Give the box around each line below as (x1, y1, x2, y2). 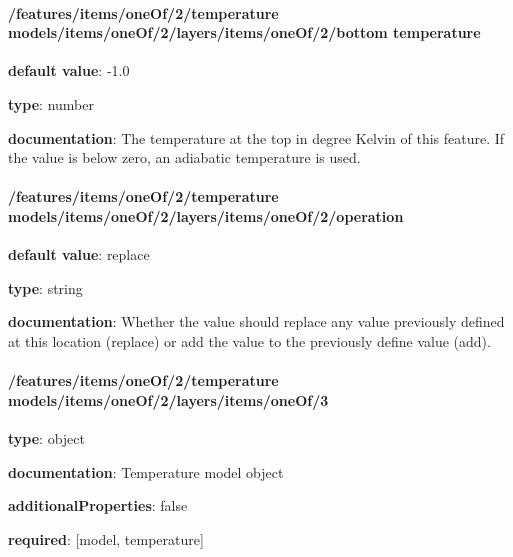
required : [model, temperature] (8, 528, 204, 549)
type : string (8, 277, 83, 298)
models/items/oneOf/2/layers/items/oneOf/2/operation (8, 205, 404, 226)
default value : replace (8, 244, 150, 265)
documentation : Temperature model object (8, 461, 284, 482)
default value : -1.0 (8, 60, 130, 81)
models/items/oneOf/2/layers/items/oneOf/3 (8, 389, 329, 410)
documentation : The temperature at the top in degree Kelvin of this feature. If (8, 127, 505, 148)
